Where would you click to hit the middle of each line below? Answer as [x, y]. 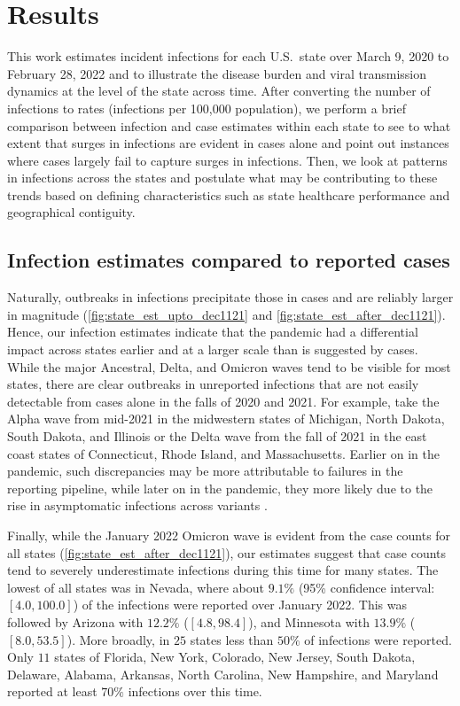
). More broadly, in [118, 639]
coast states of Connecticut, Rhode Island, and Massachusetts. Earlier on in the [223, 453]
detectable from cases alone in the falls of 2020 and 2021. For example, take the [223, 401]
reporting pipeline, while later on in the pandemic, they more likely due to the [220, 488]
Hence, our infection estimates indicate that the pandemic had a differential [213, 332]
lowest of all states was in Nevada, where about [136, 587]
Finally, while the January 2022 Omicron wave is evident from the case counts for [229, 535]
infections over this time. [195, 691]
